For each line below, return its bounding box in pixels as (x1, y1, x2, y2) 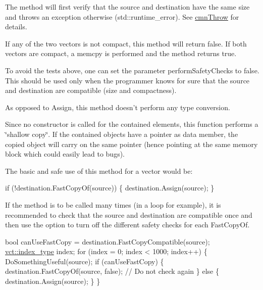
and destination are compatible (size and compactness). (5, 85, 177, 95)
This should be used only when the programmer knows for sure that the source (5, 75, 250, 85)
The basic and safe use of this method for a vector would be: (5, 165, 193, 176)
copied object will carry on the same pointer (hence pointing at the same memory (5, 138, 258, 149)
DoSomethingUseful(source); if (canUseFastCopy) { (5, 256, 164, 266)
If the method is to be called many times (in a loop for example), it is (5, 199, 221, 210)
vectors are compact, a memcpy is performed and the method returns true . (5, 48, 237, 59)
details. (5, 21, 27, 32)
